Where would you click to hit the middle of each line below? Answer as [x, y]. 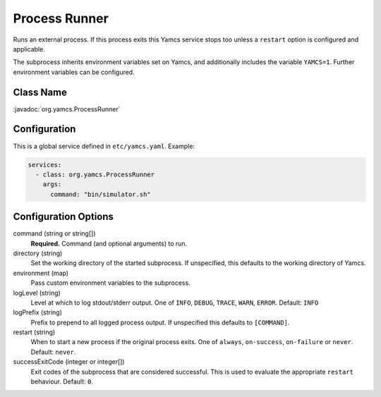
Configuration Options [64, 217]
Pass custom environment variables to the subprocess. [110, 283]
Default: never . [53, 352]
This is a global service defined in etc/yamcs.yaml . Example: [104, 146]
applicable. [29, 49]
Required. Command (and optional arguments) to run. [109, 243]
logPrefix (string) [38, 312]
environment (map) [41, 273]
